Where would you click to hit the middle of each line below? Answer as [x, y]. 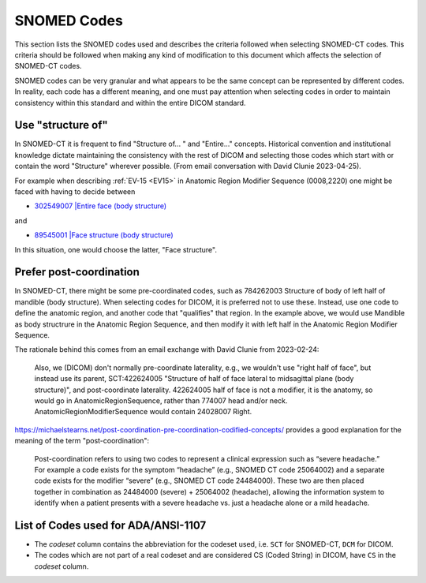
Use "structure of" [61, 125]
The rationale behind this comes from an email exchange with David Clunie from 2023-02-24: [167, 349]
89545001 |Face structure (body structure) [104, 235]
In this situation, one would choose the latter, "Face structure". [116, 249]
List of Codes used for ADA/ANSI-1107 [110, 525]
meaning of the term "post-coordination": [82, 441]
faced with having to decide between [75, 191]
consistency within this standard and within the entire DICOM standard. [130, 103]
